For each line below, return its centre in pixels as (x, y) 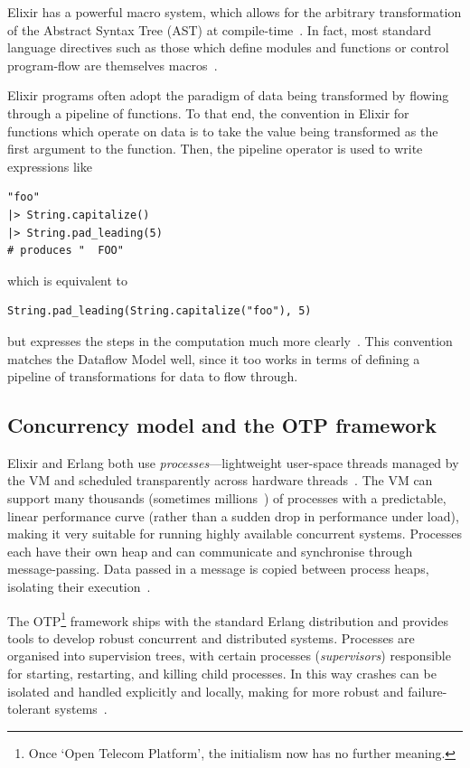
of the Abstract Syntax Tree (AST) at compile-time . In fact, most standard (219, 29)
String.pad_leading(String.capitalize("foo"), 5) (160, 311)
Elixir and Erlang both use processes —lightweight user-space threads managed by (233, 462)
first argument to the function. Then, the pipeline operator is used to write (215, 149)
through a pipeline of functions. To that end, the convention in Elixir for (208, 112)
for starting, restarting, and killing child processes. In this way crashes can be (222, 674)
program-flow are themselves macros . (113, 65)
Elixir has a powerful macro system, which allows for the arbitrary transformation (235, 12)
